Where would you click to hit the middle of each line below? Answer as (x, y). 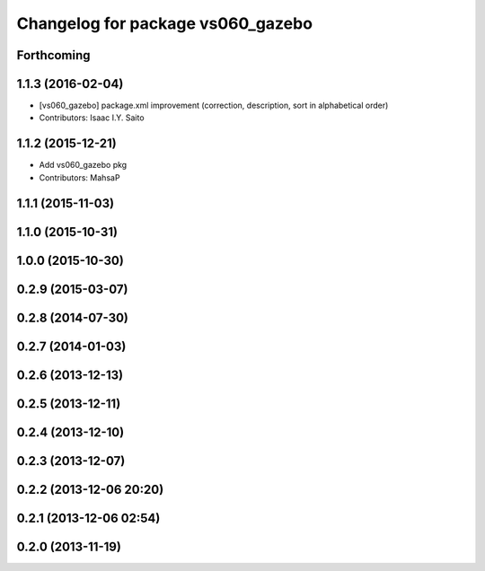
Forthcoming (53, 55)
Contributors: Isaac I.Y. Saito (92, 118)
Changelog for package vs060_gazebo (165, 23)
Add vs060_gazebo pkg (83, 165)
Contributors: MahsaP (79, 177)
